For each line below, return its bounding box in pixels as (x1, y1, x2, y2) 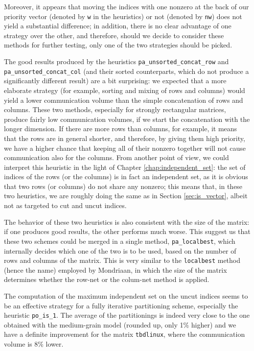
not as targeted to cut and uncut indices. (4, 200, 127, 211)
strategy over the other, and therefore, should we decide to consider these (4, 30, 224, 40)
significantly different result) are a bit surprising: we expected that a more (4, 75, 227, 86)
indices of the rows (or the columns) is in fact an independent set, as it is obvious (4, 171, 248, 182)
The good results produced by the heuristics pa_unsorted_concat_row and (4, 56, 229, 67)
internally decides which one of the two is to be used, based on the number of (4, 245, 236, 256)
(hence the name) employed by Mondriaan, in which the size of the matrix (4, 264, 227, 275)
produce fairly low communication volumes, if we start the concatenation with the (4, 114, 250, 124)
